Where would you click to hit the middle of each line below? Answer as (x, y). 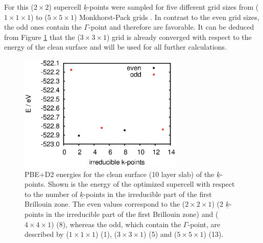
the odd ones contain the (43, 27)
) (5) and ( (160, 234)
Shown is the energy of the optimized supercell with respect (141, 184)
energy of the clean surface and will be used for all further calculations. (116, 47)
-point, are (204, 224)
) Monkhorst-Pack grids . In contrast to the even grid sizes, (166, 17)
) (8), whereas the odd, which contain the (116, 224)
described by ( (47, 234)
